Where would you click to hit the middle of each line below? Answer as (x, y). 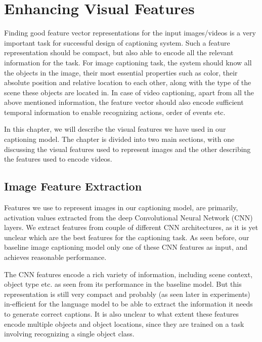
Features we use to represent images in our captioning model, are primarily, (121, 207)
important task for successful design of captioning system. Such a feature (117, 42)
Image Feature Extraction (73, 186)
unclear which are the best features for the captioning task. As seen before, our (127, 237)
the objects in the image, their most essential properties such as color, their (121, 72)
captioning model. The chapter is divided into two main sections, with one (119, 139)
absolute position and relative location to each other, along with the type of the (128, 82)
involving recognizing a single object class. (69, 334)
